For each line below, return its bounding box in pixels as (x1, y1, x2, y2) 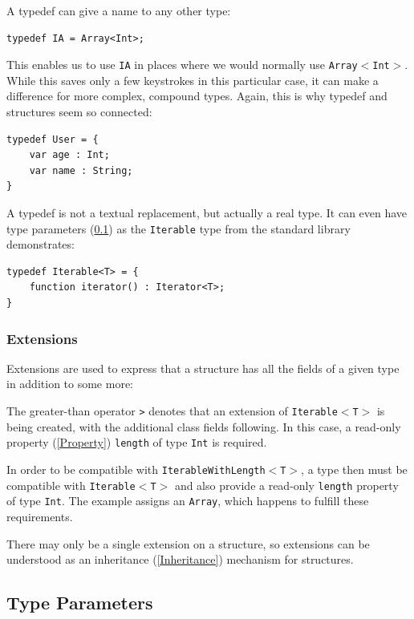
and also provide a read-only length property (174, 476, 399, 493)
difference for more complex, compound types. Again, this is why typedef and (6, 87, 388, 104)
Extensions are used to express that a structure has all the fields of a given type (6, 359, 400, 376)
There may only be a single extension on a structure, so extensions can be (6, 535, 370, 552)
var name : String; (29, 164, 133, 176)
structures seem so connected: (6, 103, 152, 120)
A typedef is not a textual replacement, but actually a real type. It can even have (6, 204, 408, 220)
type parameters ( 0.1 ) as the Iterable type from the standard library (6, 220, 351, 237)
